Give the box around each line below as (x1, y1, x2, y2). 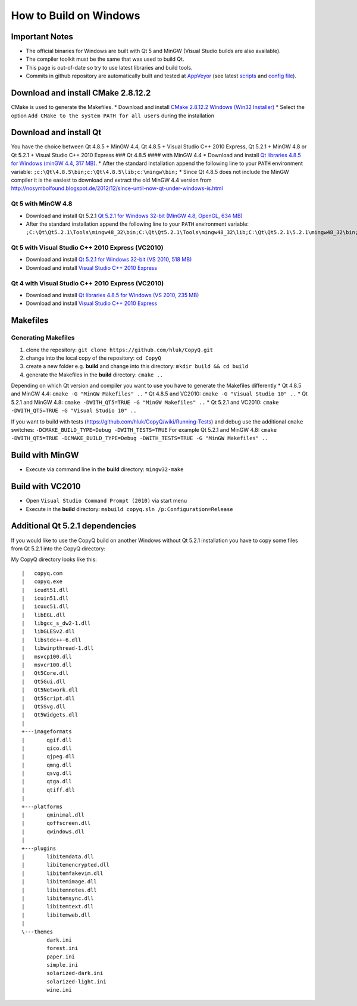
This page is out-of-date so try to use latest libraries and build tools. (26, 64, 193, 71)
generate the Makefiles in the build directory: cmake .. (26, 371, 164, 378)
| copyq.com (21, 569, 62, 577)
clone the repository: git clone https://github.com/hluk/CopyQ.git (26, 346, 214, 353)
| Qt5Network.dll (21, 687, 79, 693)
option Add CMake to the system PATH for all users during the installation (11, 112, 214, 119)
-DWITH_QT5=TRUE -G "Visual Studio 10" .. (11, 407, 137, 414)
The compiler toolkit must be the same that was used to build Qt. (26, 55, 184, 63)
